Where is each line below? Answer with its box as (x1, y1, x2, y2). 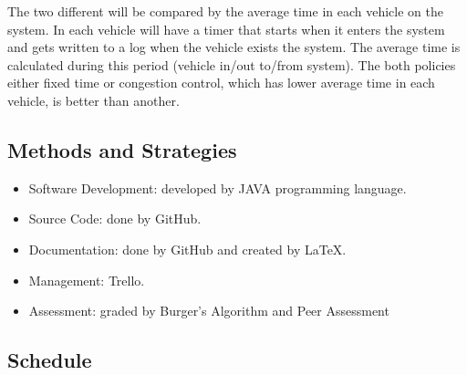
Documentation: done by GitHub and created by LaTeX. (28, 239, 347, 258)
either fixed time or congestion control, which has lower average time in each (7, 73, 435, 92)
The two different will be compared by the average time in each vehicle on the (7, 2, 443, 20)
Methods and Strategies (7, 135, 237, 163)
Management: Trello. (28, 270, 145, 289)
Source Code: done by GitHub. (28, 209, 202, 228)
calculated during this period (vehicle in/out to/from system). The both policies (7, 55, 456, 74)
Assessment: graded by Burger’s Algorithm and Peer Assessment (28, 301, 389, 320)
